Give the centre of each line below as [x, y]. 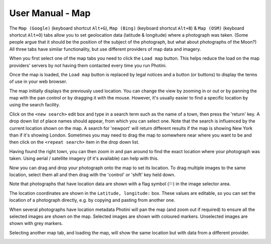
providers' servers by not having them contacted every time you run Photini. [88, 65]
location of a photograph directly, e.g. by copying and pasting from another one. [92, 200]
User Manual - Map [50, 13]
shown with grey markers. [36, 223]
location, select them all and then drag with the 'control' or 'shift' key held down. [92, 174]
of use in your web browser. [38, 82]
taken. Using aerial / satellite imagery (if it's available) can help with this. [84, 159]
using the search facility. [35, 105]
